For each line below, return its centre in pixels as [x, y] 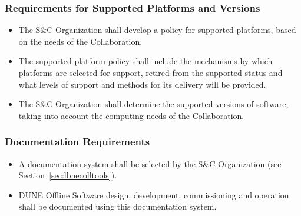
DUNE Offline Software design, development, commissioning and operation [154, 195]
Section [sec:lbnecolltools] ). [68, 175]
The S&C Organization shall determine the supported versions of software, [153, 104]
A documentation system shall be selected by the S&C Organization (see [150, 163]
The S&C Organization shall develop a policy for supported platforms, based [157, 30]
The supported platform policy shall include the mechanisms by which [145, 61]
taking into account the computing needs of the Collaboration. [131, 115]
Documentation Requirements [77, 142]
